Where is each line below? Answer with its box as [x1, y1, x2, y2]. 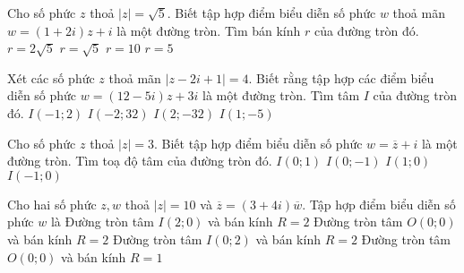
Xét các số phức [7, 68, 95, 87]
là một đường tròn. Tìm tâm [202, 86, 360, 105]
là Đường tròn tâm [50, 212, 154, 231]
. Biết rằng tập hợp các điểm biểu [248, 68, 434, 87]
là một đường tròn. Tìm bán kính [116, 21, 301, 39]
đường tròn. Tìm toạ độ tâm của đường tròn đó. [7, 151, 272, 170]
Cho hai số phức [7, 194, 97, 213]
